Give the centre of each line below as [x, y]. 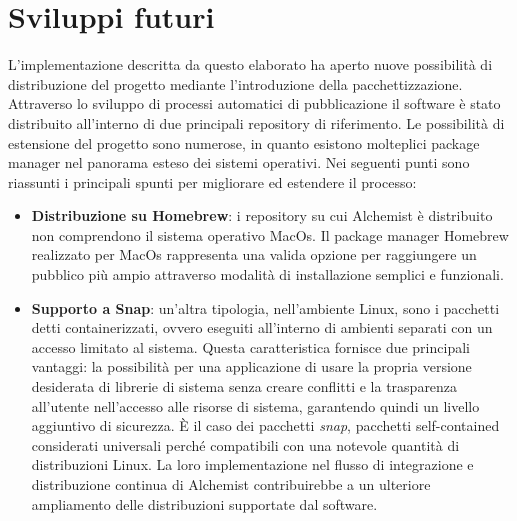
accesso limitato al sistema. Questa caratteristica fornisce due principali [250, 346]
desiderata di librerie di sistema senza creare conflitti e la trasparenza [244, 386]
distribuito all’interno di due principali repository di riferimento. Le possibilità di [256, 122]
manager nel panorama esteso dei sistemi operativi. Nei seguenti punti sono [239, 162]
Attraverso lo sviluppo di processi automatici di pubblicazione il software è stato [254, 103]
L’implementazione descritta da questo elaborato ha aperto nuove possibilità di [250, 64]
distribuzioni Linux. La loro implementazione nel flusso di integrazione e [252, 464]
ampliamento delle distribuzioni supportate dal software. [204, 503]
